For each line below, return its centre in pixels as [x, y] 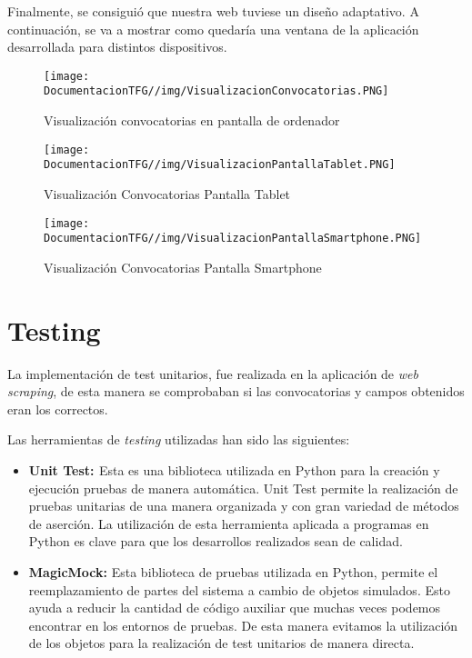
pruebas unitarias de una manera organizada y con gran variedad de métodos [244, 506]
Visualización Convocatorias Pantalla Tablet [167, 194]
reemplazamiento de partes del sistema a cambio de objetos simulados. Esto [239, 589]
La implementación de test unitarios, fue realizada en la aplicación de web [213, 373]
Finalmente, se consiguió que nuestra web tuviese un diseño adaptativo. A [213, 11]
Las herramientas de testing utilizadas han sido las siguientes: [179, 439]
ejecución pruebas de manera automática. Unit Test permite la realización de [243, 488]
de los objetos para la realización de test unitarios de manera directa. [221, 643]
